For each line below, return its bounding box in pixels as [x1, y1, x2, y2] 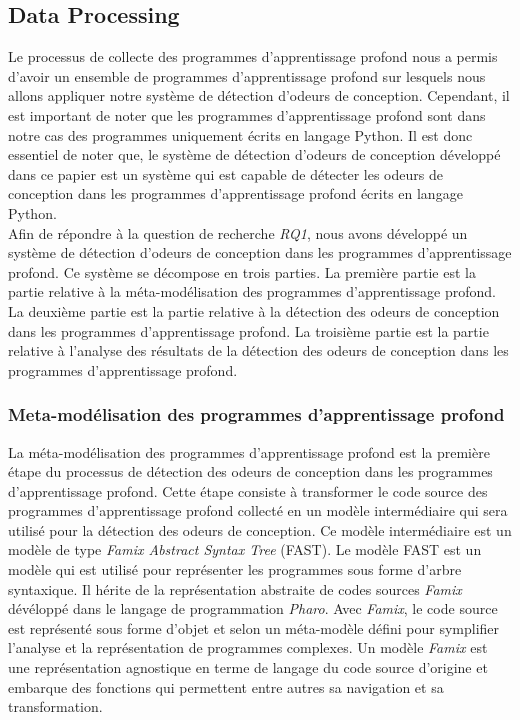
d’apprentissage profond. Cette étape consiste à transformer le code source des [8, 480, 488, 501]
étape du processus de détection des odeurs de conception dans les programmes [8, 461, 493, 482]
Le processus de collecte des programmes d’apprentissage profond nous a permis [8, 46, 498, 67]
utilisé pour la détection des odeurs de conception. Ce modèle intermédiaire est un [8, 519, 512, 540]
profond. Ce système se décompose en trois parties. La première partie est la [8, 261, 476, 282]
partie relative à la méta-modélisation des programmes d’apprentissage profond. [8, 281, 496, 302]
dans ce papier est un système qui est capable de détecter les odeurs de [8, 163, 443, 184]
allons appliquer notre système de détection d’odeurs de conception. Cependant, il [8, 85, 510, 106]
